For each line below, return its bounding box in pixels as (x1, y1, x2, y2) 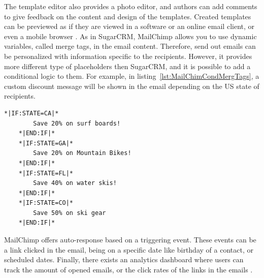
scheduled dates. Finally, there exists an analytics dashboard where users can (4, 254, 244, 265)
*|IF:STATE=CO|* (18, 199, 74, 207)
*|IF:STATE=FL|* (18, 169, 74, 177)
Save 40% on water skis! (33, 179, 117, 187)
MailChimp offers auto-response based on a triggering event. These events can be (4, 234, 256, 245)
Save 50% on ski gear (33, 209, 106, 217)
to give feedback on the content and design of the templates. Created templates (4, 11, 251, 21)
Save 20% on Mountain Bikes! (33, 149, 131, 157)
